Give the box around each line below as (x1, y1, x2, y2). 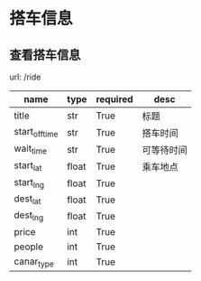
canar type (14, 255, 54, 269)
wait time (14, 142, 48, 156)
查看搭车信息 (9, 47, 81, 62)
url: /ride (9, 71, 41, 82)
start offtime (14, 126, 59, 140)
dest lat (14, 192, 41, 207)
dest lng (14, 209, 44, 223)
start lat (14, 159, 42, 173)
